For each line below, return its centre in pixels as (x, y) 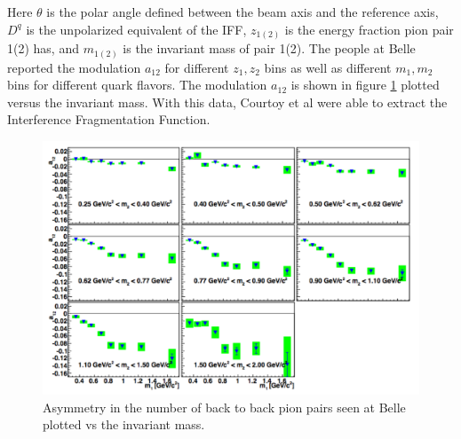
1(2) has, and (43, 48)
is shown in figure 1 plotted (365, 85)
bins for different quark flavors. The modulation (137, 85)
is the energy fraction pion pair (369, 29)
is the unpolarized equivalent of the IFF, (136, 29)
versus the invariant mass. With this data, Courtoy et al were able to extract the (227, 102)
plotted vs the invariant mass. (124, 424)
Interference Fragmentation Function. (109, 119)
